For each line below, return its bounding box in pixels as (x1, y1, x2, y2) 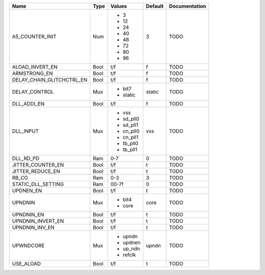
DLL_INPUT (12, 128, 39, 135)
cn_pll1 (123, 134, 138, 140)
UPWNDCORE (12, 242, 45, 249)
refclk (123, 251, 136, 258)
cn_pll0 (123, 128, 140, 135)
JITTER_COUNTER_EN (12, 162, 64, 168)
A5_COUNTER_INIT (12, 33, 56, 40)
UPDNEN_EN (12, 187, 42, 194)
